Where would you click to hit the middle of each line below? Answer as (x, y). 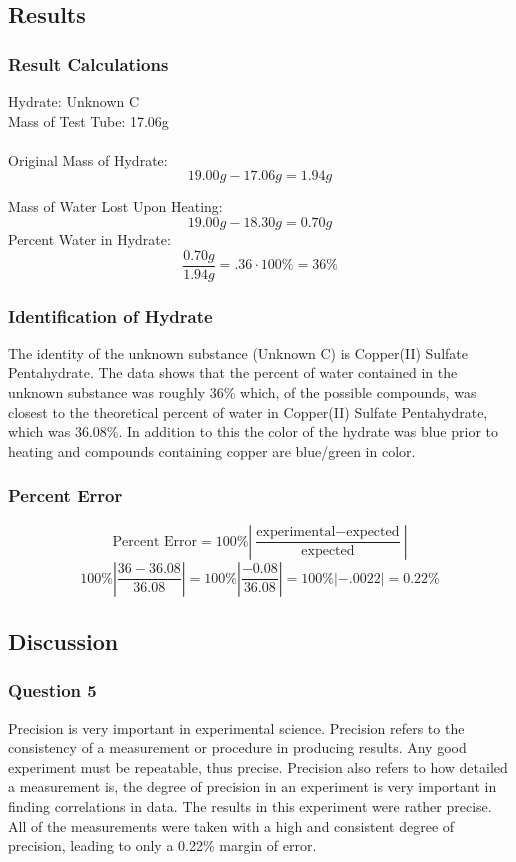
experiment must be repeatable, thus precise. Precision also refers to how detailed (258, 766)
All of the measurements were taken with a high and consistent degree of (231, 825)
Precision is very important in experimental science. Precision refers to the (236, 727)
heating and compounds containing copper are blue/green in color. (212, 450)
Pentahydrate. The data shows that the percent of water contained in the (233, 372)
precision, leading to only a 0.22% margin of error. (162, 845)
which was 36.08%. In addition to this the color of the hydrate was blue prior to (253, 431)
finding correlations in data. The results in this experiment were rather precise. (250, 806)
